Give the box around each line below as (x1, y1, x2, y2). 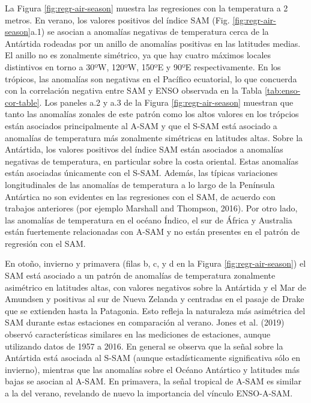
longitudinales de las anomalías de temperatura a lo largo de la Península (5, 178, 275, 190)
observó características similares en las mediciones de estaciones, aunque (5, 328, 271, 341)
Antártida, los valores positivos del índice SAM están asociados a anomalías (5, 143, 283, 156)
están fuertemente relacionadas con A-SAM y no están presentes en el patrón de (5, 225, 300, 238)
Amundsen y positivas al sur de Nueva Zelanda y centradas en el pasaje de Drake (5, 292, 304, 305)
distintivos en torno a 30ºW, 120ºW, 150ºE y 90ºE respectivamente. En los (5, 60, 281, 73)
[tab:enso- (264, 84, 301, 97)
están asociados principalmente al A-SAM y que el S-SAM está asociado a (5, 119, 277, 132)
